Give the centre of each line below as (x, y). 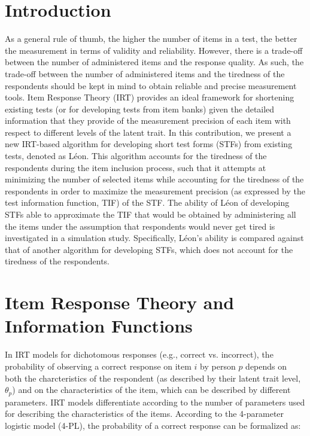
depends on (266, 366)
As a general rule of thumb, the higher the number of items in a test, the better (151, 39)
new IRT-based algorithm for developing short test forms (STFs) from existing (149, 144)
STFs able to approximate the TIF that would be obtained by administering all (151, 214)
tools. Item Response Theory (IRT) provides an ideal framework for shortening (150, 97)
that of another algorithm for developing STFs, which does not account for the (149, 249)
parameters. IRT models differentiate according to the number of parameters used (155, 402)
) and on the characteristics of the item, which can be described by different (151, 390)
